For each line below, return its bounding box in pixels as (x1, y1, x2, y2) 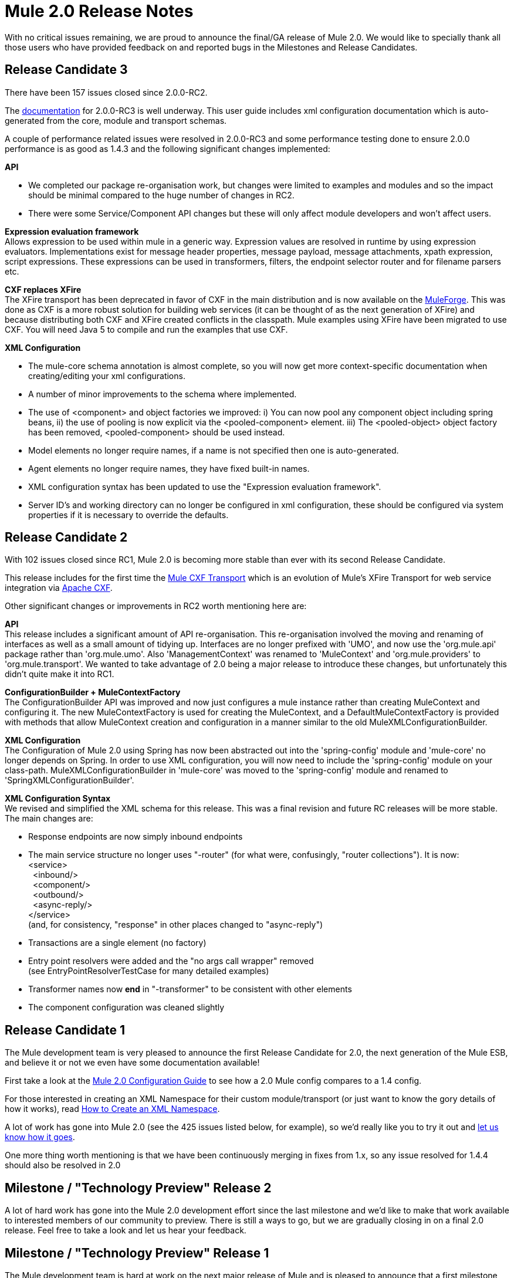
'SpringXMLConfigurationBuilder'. (5, 775, 134, 786)
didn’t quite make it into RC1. (5, 669, 114, 679)
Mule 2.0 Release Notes (5, 1, 194, 21)
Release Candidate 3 (5, 62, 128, 77)
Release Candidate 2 (5, 530, 128, 545)
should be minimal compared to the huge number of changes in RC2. (28, 190, 295, 200)
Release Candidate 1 (5, 1022, 126, 1037)
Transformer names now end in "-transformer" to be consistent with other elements (28, 984, 352, 995)
